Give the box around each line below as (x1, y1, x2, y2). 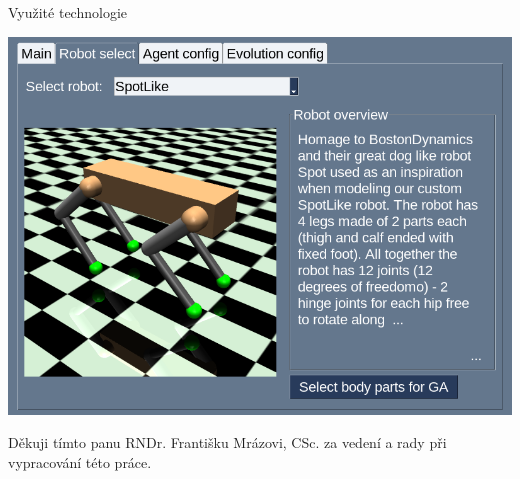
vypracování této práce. (8, 451, 152, 472)
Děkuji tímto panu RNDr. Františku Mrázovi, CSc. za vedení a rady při (8, 432, 447, 453)
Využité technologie (8, 2, 127, 22)
